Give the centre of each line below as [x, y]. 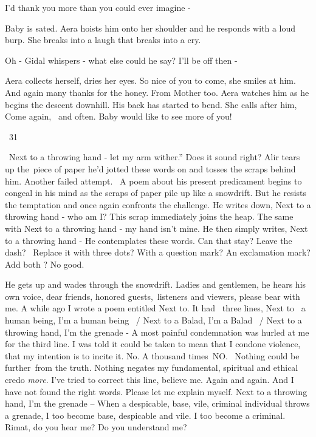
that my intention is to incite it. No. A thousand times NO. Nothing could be [152, 355]
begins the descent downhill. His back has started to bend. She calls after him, [151, 104]
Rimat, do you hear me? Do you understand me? [96, 427]
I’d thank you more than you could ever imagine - [98, 7]
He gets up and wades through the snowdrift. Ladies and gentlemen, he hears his [156, 284]
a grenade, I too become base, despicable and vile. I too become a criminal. [145, 415]
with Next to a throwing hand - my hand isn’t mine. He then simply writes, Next [156, 228]
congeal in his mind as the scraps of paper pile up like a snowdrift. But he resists [156, 193]
